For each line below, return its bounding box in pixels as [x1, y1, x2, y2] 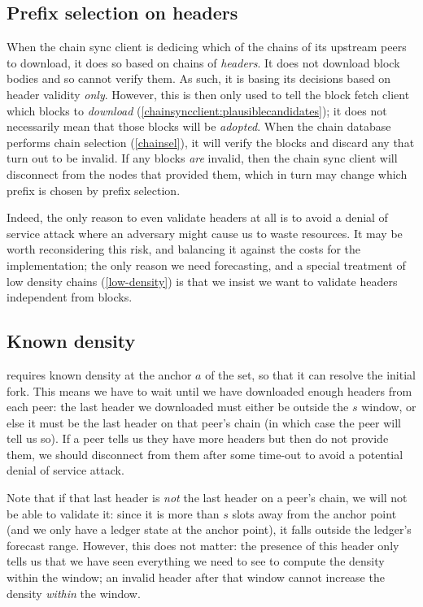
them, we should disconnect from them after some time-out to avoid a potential [7, 445, 403, 462]
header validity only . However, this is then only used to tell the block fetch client [7, 85, 410, 102]
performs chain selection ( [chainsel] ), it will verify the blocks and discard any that [7, 133, 415, 150]
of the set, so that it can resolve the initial [205, 366, 416, 383]
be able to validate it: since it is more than [7, 505, 220, 522]
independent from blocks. [7, 288, 133, 306]
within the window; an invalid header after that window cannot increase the [7, 569, 385, 586]
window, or [361, 398, 416, 415]
